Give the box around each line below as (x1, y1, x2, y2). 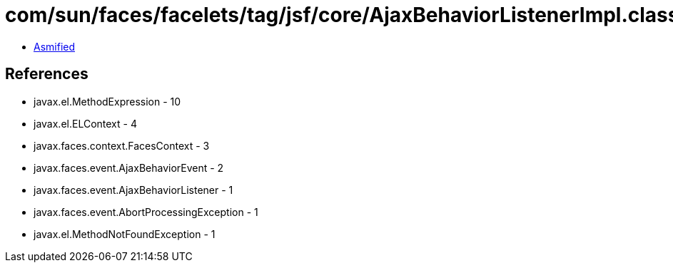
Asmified (34, 40, 76, 53)
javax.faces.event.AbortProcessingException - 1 (34, 205, 258, 218)
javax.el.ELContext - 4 (34, 117, 137, 130)
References (5, 65, 88, 83)
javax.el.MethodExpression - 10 (34, 95, 181, 108)
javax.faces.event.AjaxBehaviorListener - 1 (34, 183, 233, 196)
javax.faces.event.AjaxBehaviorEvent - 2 (34, 161, 224, 174)
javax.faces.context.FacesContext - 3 (34, 139, 210, 152)
